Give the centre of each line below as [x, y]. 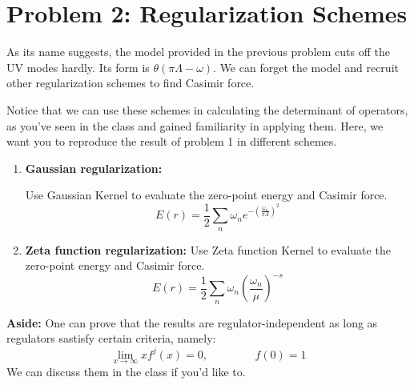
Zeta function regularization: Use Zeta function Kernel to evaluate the [208, 249]
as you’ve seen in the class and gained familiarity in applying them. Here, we [195, 125]
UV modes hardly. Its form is [78, 67]
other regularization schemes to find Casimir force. [131, 83]
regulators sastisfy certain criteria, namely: [111, 338]
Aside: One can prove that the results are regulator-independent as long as [192, 322]
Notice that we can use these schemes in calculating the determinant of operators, [207, 109]
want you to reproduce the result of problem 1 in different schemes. [172, 141]
